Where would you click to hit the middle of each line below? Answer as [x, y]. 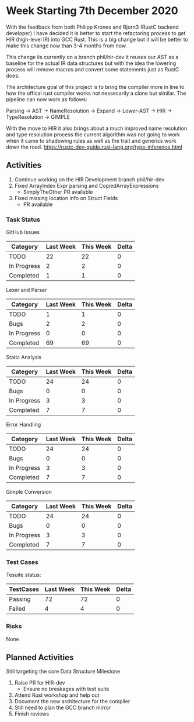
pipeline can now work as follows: [47, 99]
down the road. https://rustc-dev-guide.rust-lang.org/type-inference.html [94, 147]
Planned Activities [40, 657]
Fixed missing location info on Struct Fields [66, 198]
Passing [20, 599]
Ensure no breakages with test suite [66, 689]
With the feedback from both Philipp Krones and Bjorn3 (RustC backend [92, 27]
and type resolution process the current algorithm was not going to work [93, 134]
